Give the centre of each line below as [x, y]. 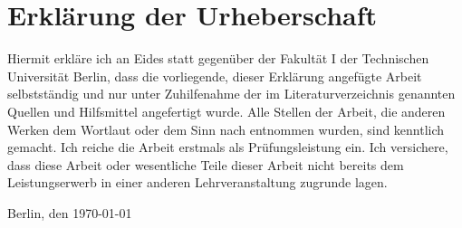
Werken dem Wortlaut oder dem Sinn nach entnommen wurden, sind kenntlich [226, 129]
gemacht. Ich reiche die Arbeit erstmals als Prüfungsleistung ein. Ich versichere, [228, 147]
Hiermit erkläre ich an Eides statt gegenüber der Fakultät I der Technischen [218, 58]
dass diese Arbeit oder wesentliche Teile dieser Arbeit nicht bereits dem [206, 164]
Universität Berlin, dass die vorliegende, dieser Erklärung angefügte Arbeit [215, 76]
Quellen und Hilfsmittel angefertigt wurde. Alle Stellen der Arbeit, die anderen [226, 111]
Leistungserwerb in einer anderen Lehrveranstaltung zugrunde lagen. [197, 182]
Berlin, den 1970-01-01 [70, 212]
